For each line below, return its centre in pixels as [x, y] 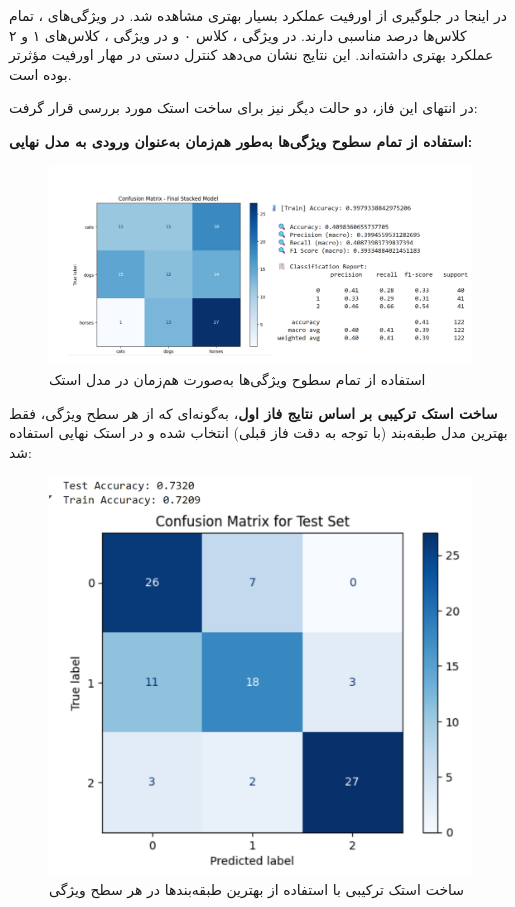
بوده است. [40, 73]
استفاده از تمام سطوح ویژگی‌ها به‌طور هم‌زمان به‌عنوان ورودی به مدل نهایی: [241, 140]
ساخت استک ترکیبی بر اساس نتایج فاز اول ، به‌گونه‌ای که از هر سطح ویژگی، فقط [253, 412]
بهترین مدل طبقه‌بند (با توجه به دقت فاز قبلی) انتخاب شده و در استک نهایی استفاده [258, 432]
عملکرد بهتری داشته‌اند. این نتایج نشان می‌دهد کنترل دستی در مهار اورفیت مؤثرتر [251, 54]
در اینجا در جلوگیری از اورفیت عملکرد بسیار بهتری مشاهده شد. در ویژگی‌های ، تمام [258, 15]
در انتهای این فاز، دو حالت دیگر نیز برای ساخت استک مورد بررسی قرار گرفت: [243, 107]
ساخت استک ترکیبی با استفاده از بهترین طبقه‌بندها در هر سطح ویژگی [257, 888]
